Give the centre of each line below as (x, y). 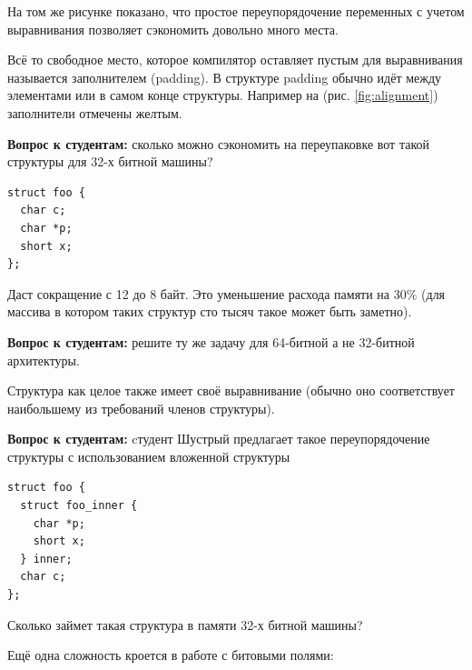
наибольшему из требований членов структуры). (141, 408)
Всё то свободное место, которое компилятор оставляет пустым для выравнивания (235, 60)
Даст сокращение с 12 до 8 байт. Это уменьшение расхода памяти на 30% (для (226, 293)
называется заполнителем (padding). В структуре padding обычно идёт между (225, 77)
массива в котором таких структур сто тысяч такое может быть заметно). (210, 311)
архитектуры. (44, 360)
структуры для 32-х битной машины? (110, 161)
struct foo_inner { (79, 506)
